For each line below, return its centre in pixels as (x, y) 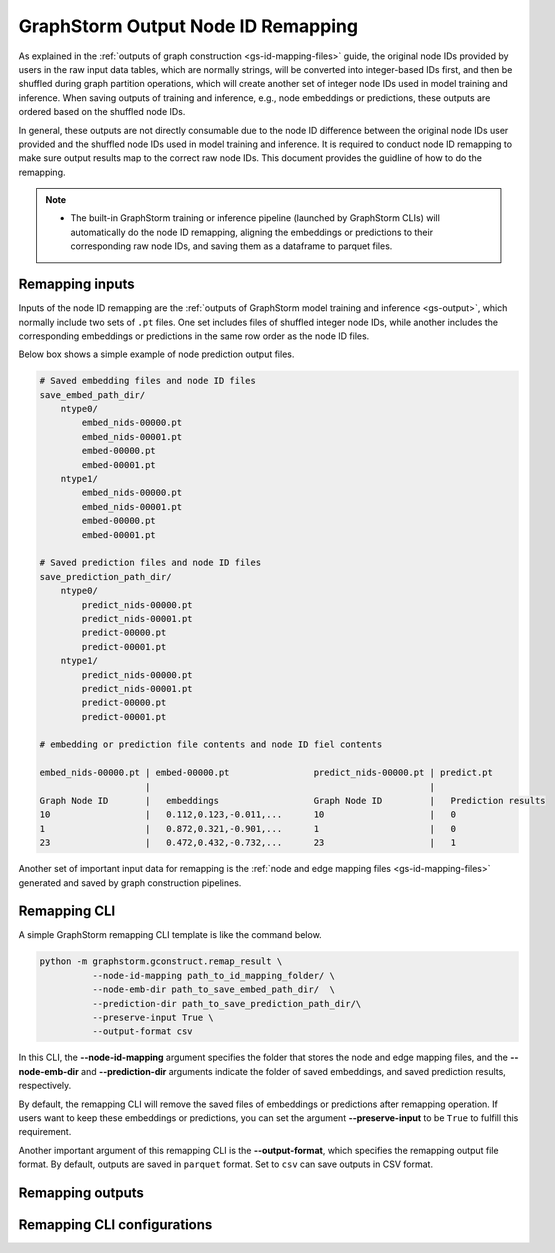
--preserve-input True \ (152, 1018)
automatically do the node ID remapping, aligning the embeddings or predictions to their (252, 232)
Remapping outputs (81, 1192)
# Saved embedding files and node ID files (148, 381)
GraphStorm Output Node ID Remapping (188, 26)
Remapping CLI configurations (115, 1224)
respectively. (45, 1086)
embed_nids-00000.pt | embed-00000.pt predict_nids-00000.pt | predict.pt (266, 773)
